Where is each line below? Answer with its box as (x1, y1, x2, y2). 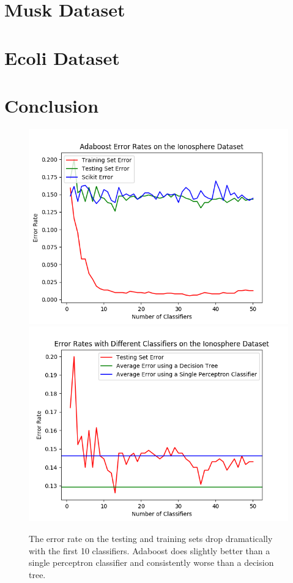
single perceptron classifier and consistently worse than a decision (29, 556, 274, 569)
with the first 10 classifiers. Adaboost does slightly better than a (29, 544, 270, 557)
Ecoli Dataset (4, 45, 120, 70)
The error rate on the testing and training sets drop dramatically (29, 532, 273, 545)
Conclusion (4, 92, 99, 118)
